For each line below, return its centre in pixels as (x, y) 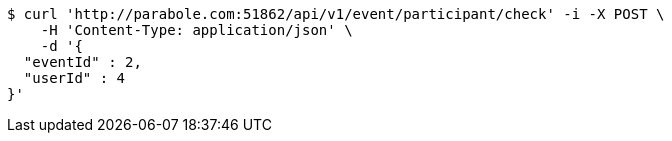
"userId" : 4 (74, 78)
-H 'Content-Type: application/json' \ (196, 30)
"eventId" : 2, (82, 62)
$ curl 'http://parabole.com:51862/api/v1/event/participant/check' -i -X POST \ (336, 14)
